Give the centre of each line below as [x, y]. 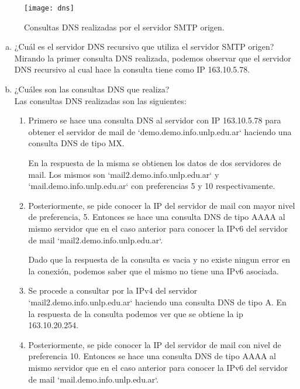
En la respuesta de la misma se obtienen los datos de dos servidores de [155, 163]
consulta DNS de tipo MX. [76, 143]
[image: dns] [49, 8]
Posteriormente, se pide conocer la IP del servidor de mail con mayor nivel [162, 205]
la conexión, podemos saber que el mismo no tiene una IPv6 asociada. [154, 271]
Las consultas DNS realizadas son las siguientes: [100, 100]
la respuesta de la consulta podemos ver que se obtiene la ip [136, 313]
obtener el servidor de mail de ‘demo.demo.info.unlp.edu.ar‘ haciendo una [160, 131]
